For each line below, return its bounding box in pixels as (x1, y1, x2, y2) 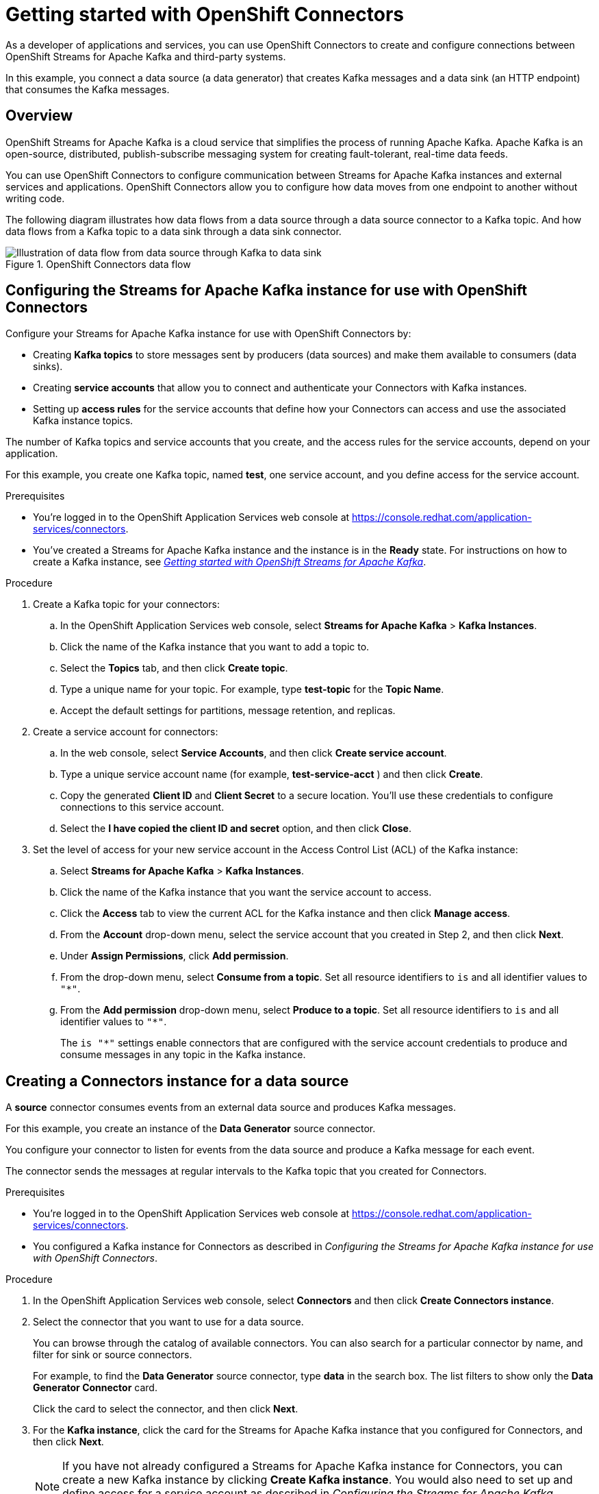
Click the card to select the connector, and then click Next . (33, 1403, 298, 1415)
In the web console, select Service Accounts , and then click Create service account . (60, 747, 447, 759)
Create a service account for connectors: (33, 726, 218, 738)
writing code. (5, 192, 65, 204)
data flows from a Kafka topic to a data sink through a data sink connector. (5, 225, 342, 237)
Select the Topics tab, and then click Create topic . (60, 662, 288, 674)
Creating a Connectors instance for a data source (5, 1072, 349, 1090)
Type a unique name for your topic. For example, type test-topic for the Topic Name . (60, 683, 444, 696)
